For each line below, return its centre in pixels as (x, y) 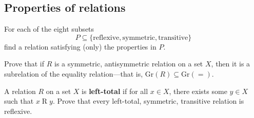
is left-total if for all (115, 91)
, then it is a (231, 64)
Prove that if (24, 64)
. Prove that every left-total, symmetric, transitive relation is (148, 101)
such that (19, 101)
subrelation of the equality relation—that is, (74, 73)
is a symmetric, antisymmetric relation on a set (129, 64)
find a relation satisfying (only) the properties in (80, 46)
